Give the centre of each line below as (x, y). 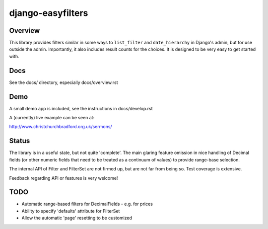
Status (20, 141)
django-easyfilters (49, 13)
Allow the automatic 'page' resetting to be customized (77, 218)
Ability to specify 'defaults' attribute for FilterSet (71, 211)
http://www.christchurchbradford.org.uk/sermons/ (61, 127)
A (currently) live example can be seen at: (52, 118)
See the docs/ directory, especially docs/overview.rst (64, 82)
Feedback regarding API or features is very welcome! (64, 178)
